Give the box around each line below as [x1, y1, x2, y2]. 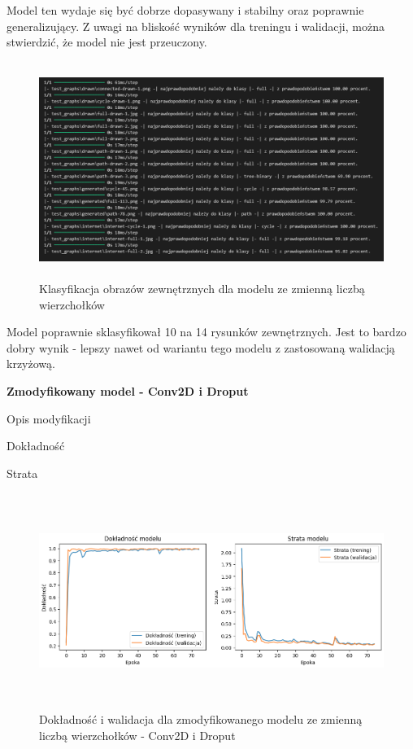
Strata [7, 464, 38, 481]
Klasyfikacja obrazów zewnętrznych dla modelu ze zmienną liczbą [39, 279, 365, 296]
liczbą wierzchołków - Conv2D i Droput [39, 727, 236, 744]
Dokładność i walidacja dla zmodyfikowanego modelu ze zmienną [39, 711, 363, 728]
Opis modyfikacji [7, 410, 91, 427]
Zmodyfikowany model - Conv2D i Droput [7, 382, 249, 399]
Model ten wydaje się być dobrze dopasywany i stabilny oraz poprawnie [7, 2, 364, 18]
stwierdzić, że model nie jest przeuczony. [7, 33, 207, 50]
